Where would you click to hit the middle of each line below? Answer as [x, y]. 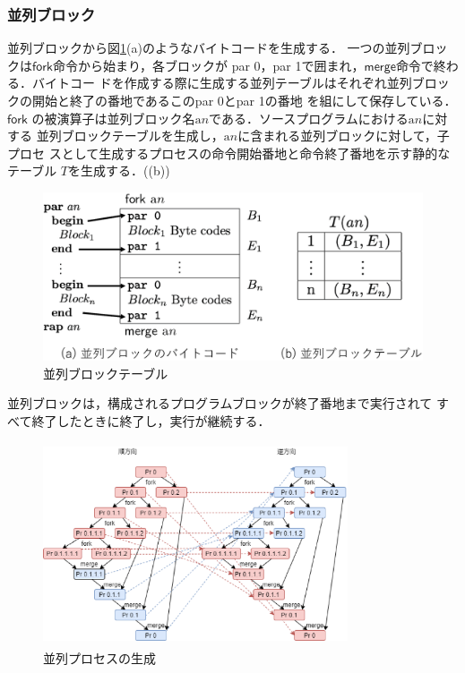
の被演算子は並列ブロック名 [113, 118]
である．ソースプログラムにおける [309, 118]
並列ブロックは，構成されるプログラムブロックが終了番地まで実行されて [220, 403]
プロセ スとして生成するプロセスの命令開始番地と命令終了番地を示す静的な [229, 153]
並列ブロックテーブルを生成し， [130, 136]
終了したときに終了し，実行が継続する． [151, 420]
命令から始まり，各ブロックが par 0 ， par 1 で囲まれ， [208, 65]
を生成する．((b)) [119, 170]
